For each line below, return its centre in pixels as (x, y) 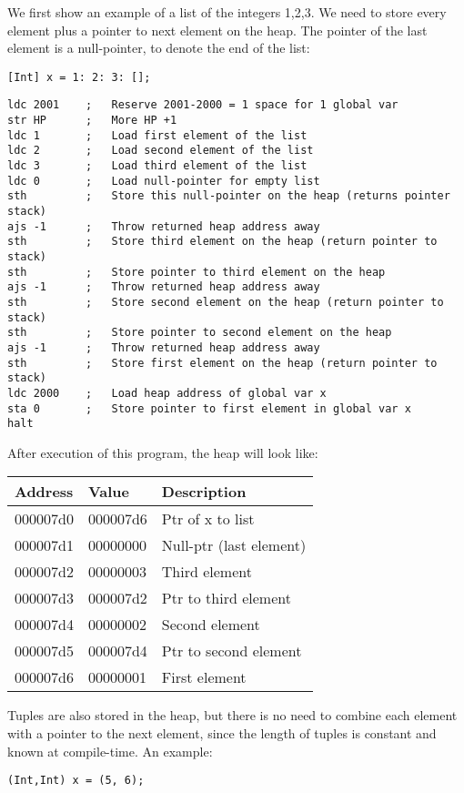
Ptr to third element (226, 598)
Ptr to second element (232, 651)
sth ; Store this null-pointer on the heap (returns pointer (229, 196)
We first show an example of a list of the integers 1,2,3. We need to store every (227, 12)
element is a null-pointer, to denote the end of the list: (159, 48)
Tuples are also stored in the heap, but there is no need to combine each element (232, 715)
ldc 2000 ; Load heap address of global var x (167, 393)
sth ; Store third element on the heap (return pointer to (222, 242)
